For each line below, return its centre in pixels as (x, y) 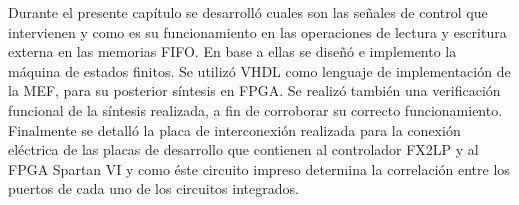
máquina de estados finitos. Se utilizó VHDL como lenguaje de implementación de (259, 70)
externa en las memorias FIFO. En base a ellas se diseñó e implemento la (232, 51)
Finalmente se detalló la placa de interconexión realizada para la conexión (234, 129)
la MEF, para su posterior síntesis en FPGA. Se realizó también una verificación (254, 90)
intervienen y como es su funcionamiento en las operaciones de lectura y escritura (257, 31)
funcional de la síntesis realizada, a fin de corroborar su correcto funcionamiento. (255, 109)
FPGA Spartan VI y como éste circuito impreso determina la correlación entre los (259, 168)
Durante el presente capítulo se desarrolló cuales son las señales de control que (248, 12)
